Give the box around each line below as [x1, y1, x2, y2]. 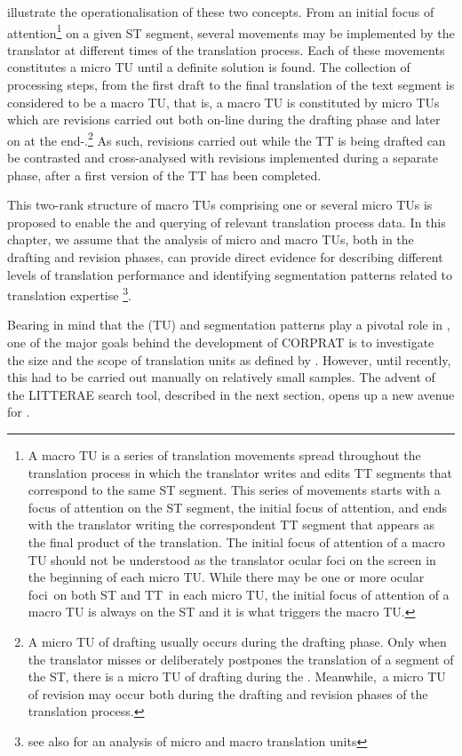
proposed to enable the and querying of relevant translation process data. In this [7, 212, 446, 231]
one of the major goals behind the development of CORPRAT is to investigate [7, 333, 434, 352]
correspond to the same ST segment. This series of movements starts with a [28, 481, 441, 499]
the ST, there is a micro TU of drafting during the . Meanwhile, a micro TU [28, 667, 446, 686]
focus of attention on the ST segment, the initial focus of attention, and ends [28, 497, 448, 516]
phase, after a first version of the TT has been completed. [7, 165, 322, 184]
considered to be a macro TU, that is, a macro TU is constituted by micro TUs [7, 92, 440, 111]
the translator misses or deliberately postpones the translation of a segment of [28, 649, 454, 668]
